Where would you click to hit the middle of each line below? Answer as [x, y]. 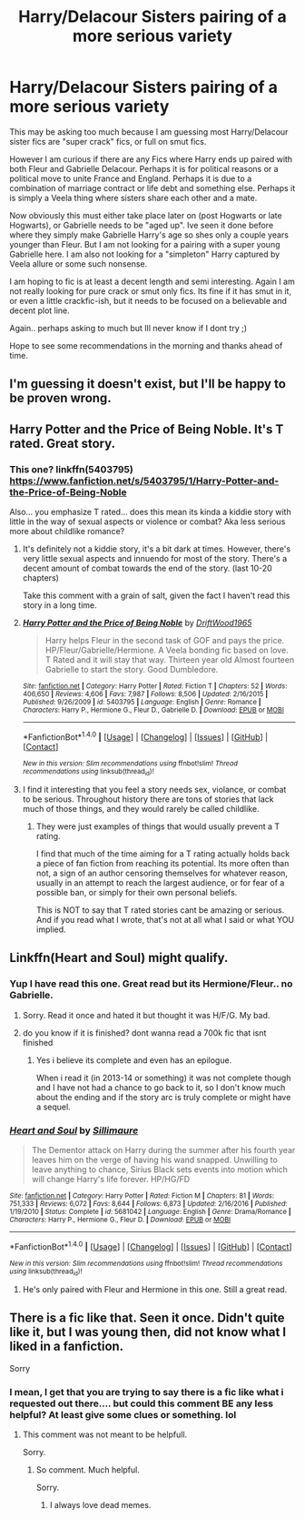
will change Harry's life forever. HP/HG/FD [111, 1179]
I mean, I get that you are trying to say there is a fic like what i [147, 1392]
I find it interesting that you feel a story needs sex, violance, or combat [154, 790]
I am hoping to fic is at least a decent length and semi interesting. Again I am [152, 281]
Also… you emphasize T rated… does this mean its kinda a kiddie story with [151, 512]
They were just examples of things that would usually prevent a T [158, 826]
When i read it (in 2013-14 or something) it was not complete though [163, 1078]
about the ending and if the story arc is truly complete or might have [163, 1097]
